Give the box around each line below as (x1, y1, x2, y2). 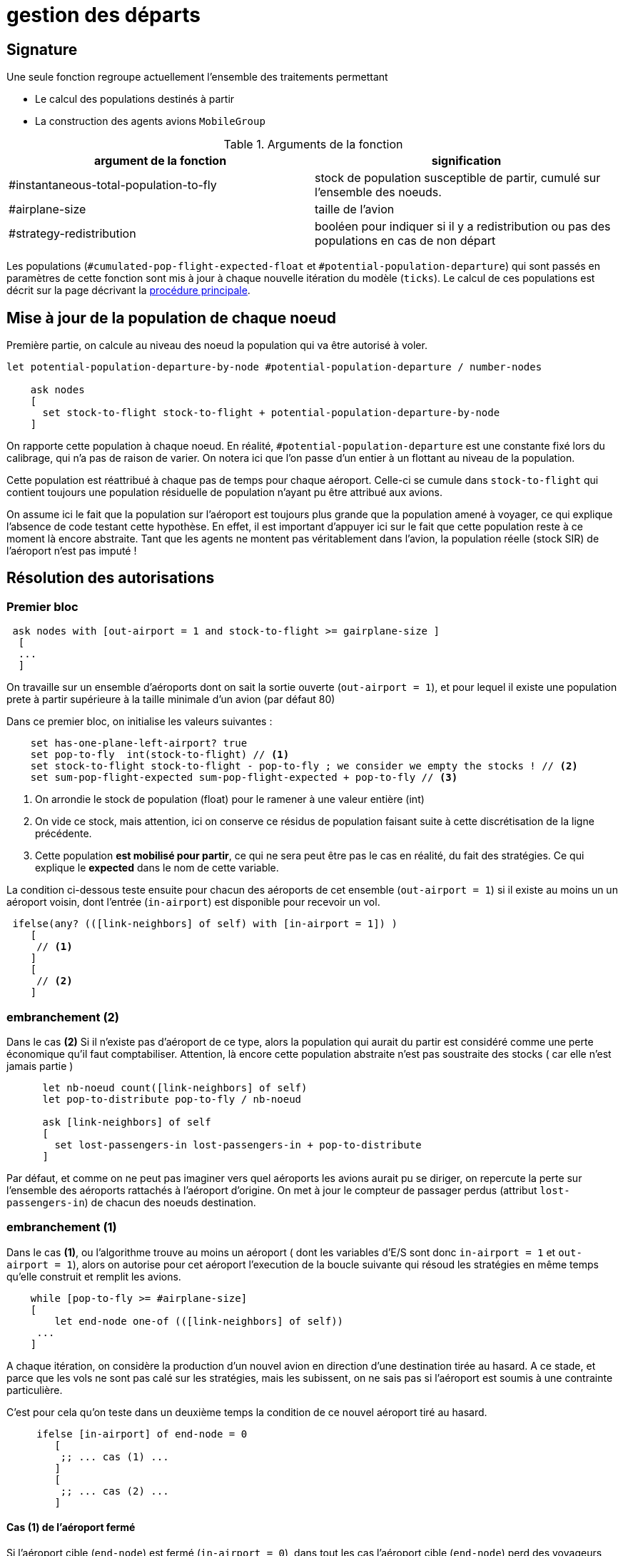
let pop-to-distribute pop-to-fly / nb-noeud (42, 1093, 302, 1105)
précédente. (35, 827, 92, 840)
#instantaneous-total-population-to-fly (9, 178, 217, 193)
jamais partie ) (6, 1059, 74, 1072)
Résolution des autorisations (6, 569, 215, 587)
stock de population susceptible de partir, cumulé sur (315, 171, 601, 186)
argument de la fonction (93, 153, 227, 168)
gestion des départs (6, 3, 201, 27)
